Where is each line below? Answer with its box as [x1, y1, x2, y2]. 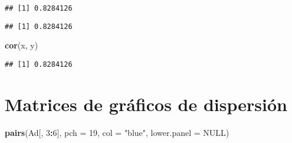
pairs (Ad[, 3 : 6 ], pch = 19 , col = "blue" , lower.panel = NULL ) [5, 126, 229, 138]
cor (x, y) [5, 39, 38, 51]
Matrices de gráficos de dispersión [5, 92, 287, 116]
